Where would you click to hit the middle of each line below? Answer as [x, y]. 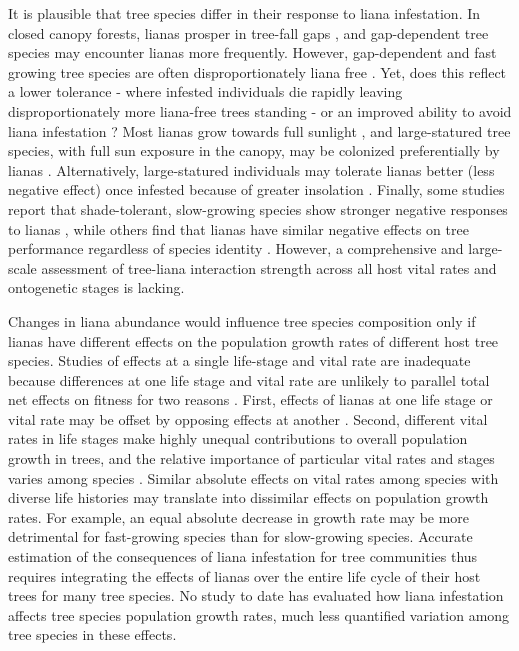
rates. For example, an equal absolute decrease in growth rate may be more [239, 516]
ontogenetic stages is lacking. [96, 287]
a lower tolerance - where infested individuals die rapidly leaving [205, 91]
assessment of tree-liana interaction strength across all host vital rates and [269, 267]
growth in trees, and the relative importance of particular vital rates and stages [251, 458]
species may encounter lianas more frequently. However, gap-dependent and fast [252, 52]
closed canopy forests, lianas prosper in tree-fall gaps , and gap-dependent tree [248, 32]
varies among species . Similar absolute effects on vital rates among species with [253, 477]
